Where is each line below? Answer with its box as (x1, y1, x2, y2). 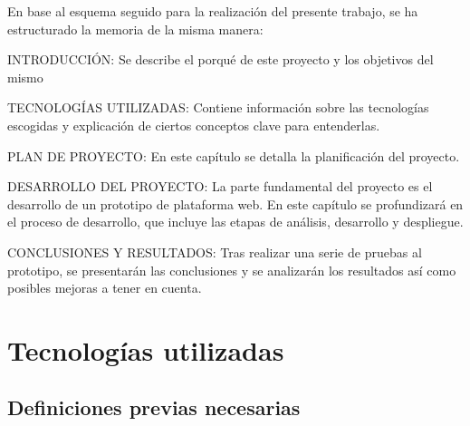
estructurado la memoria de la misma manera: (7, 19, 264, 38)
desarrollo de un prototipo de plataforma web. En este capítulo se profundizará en (7, 194, 464, 213)
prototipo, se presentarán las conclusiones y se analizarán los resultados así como (7, 260, 456, 279)
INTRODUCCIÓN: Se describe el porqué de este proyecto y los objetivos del (7, 50, 434, 69)
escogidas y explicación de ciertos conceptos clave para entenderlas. (7, 115, 380, 134)
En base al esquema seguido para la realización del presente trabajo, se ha (7, 2, 418, 20)
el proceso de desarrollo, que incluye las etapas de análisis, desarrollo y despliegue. (7, 212, 464, 231)
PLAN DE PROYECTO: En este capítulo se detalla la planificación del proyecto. (7, 146, 460, 165)
